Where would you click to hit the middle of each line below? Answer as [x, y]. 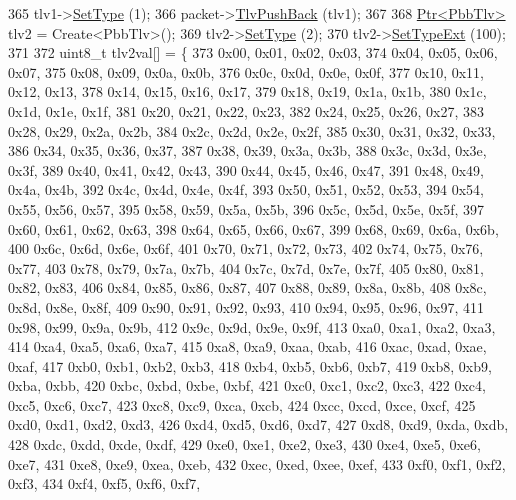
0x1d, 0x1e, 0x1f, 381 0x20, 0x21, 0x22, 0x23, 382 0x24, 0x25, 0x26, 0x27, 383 [246, 110]
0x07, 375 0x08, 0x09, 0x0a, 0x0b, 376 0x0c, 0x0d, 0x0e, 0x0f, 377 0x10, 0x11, [246, 71]
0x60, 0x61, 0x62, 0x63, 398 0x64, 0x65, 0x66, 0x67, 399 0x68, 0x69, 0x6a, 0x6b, [253, 228]
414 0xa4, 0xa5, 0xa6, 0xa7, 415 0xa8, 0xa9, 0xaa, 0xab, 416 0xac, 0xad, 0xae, [247, 346]
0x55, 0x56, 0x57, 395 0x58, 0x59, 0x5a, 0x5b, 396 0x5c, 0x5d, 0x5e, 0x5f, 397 [246, 208]
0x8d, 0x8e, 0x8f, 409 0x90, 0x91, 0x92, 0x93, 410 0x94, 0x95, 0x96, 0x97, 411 [246, 306]
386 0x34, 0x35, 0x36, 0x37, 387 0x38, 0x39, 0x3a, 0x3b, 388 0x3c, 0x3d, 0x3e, [247, 150]
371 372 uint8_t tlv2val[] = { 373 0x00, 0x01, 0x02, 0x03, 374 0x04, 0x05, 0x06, [253, 52]
